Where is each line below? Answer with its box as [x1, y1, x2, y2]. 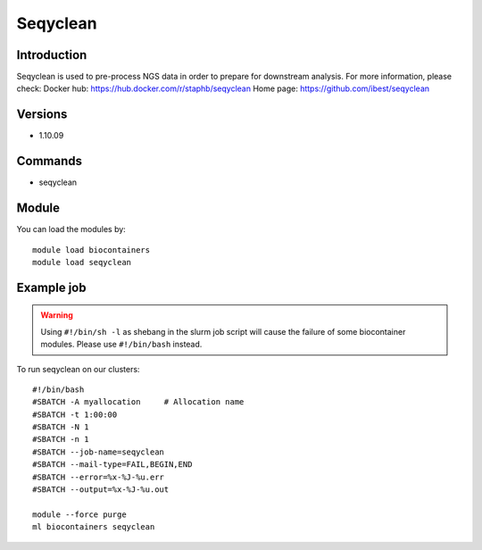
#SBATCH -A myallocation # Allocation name [32, 397, 245, 407]
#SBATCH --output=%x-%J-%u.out [32, 485, 170, 495]
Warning [40, 310, 73, 321]
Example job [16, 279, 87, 295]
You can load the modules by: [16, 224, 127, 235]
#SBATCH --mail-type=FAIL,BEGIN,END [32, 460, 193, 470]
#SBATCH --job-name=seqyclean [32, 446, 165, 457]
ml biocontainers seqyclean [32, 522, 155, 532]
